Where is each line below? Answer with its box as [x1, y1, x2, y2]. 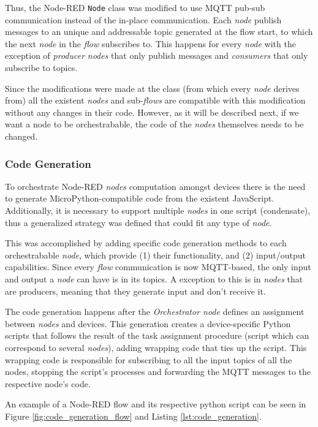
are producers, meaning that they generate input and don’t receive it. [5, 284, 266, 297]
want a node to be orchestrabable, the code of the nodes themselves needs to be [5, 118, 304, 130]
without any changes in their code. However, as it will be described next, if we [5, 105, 299, 118]
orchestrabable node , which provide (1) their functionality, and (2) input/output [5, 248, 306, 261]
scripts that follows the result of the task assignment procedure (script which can [5, 329, 309, 342]
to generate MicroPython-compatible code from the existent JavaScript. [5, 192, 274, 205]
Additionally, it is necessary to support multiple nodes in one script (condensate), [5, 204, 311, 216]
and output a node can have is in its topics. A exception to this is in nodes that [5, 272, 303, 285]
